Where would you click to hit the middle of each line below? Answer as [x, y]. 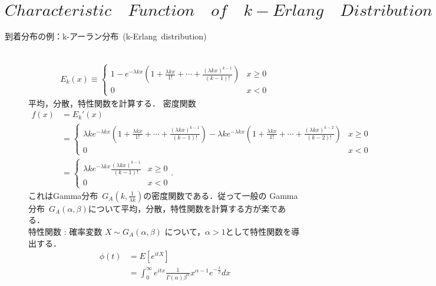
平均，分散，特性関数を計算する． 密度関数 [112, 103]
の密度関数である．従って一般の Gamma [221, 195]
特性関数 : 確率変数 [65, 231]
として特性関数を [258, 231]
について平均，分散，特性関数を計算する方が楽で [183, 208]
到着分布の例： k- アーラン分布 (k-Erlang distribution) [106, 36]
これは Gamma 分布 [63, 195]
